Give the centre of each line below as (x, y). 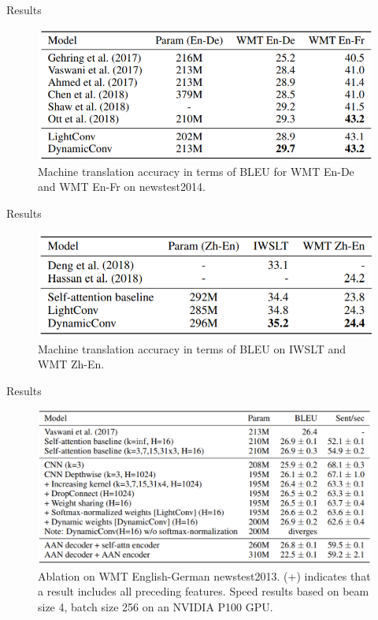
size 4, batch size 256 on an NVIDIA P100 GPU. (156, 606)
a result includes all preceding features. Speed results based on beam (204, 591)
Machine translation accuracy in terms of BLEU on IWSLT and (192, 348)
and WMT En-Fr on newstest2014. (122, 187)
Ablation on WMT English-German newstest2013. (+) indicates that (204, 575)
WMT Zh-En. (71, 364)
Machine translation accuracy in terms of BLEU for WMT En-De (196, 171)
